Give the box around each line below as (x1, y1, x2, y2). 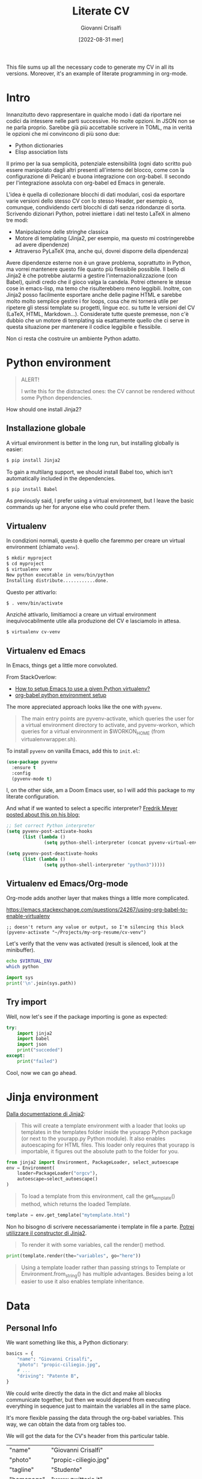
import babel (17, 1036, 50, 1042)
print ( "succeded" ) (17, 1047, 63, 1053)
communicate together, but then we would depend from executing (6, 1396, 170, 1403)
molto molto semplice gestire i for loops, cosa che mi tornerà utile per (6, 297, 179, 305)
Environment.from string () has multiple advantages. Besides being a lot (20, 1270, 194, 1279)
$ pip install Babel (6, 486, 58, 492)
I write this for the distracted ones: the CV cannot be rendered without (20, 387, 195, 394)
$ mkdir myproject (6, 555, 52, 562)
